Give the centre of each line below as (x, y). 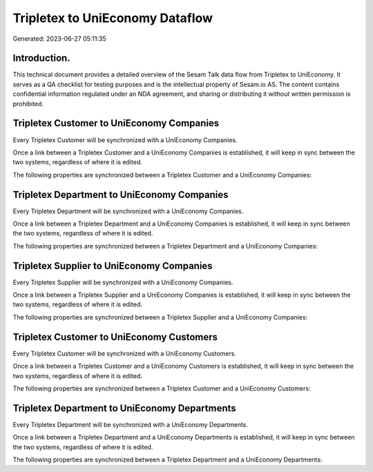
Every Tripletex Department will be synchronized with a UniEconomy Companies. (128, 211)
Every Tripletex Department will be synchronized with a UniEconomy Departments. (131, 424)
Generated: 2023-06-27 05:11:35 (59, 39)
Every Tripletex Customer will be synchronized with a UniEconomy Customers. (124, 353)
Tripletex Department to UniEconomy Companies (121, 194)
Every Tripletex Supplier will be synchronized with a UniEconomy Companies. (123, 282)
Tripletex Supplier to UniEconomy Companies (113, 266)
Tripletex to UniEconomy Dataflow (113, 18)
